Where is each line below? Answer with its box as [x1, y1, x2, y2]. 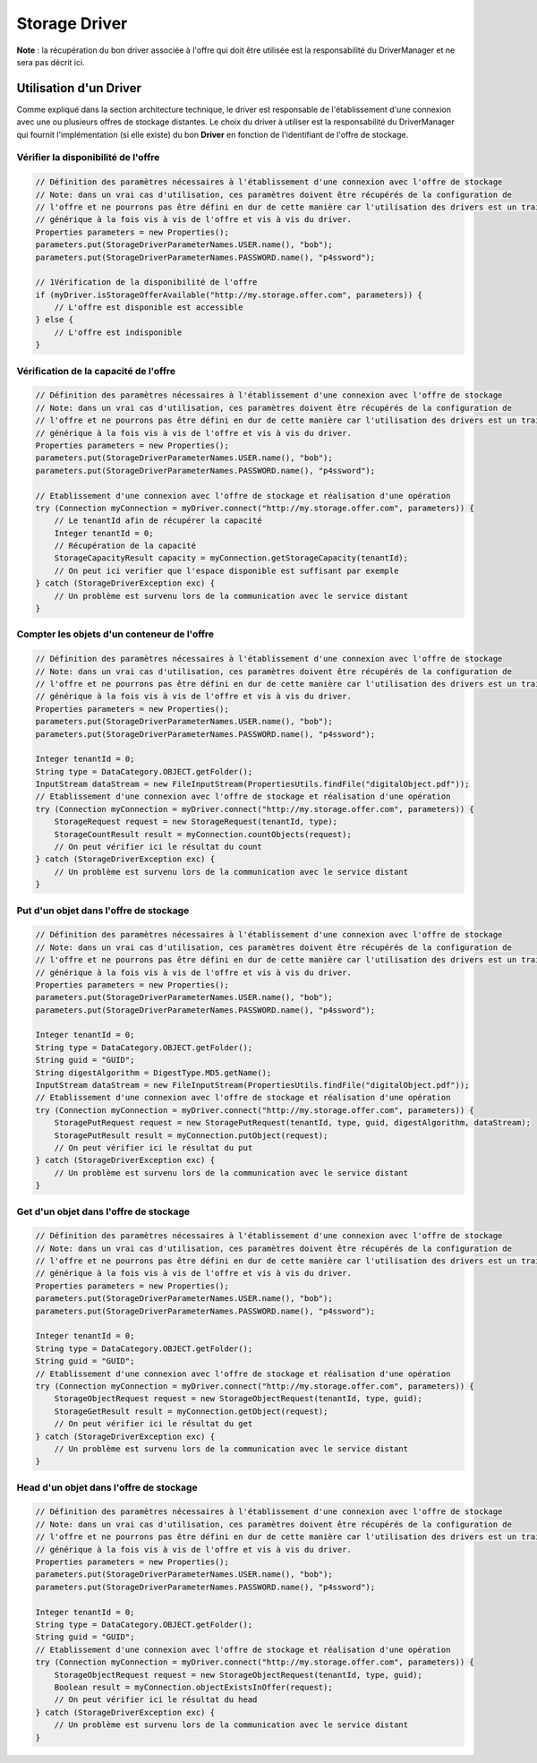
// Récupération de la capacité [54, 541, 197, 551]
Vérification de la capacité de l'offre [16, 364, 176, 377]
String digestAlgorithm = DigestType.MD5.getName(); [35, 1067, 272, 1078]
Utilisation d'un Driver [16, 81, 142, 96]
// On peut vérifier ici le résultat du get [54, 1419, 253, 1429]
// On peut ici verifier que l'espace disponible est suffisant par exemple [54, 565, 399, 576]
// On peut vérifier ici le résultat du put [54, 1143, 253, 1152]
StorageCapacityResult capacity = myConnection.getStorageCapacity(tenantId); [54, 553, 409, 563]
